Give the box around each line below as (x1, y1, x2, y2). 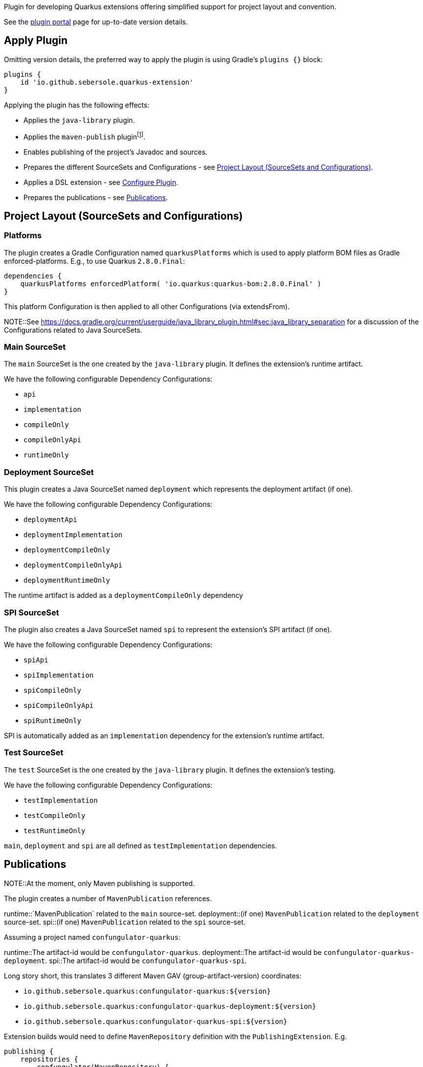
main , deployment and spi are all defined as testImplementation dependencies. (4, 841, 277, 850)
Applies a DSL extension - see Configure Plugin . (23, 178, 178, 186)
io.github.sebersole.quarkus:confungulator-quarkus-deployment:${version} (23, 1002, 316, 1010)
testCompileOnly (23, 811, 86, 819)
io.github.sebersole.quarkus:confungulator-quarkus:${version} (23, 987, 271, 995)
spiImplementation (23, 671, 94, 679)
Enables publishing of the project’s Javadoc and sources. (23, 147, 208, 156)
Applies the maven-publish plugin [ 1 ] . (23, 131, 146, 141)
